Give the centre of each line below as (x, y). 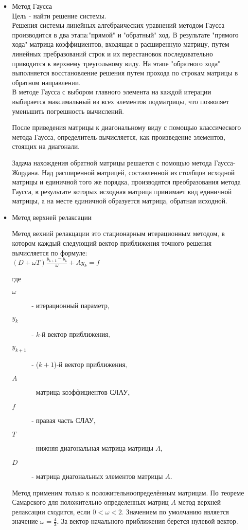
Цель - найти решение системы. (59, 15)
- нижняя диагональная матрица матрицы (92, 448)
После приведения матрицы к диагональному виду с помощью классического (126, 127)
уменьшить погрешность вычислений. (68, 111)
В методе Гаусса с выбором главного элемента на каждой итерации (112, 92)
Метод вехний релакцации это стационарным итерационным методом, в (118, 233)
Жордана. (26, 172)
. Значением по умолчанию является (175, 511)
